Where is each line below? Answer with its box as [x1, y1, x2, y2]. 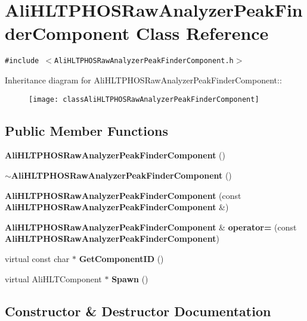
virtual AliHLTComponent [5, 272, 102, 285]
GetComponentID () [79, 252, 164, 264]
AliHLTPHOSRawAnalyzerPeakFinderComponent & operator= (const [5, 220, 297, 233]
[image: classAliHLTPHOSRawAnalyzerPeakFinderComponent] [29, 95, 259, 104]
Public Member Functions [5, 121, 168, 139]
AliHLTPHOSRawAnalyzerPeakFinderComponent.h [54, 57, 234, 66]
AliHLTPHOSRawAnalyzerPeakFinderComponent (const [5, 189, 241, 201]
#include [5, 57, 39, 66]
